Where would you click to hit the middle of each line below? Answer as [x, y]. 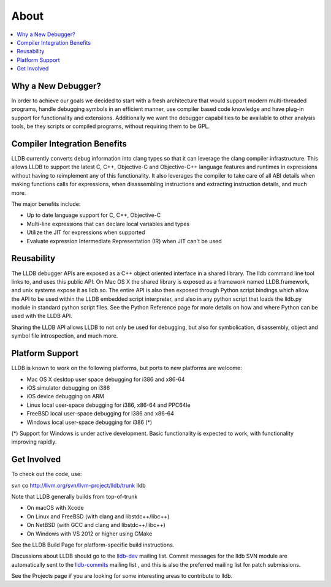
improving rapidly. [34, 442]
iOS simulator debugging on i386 [68, 388]
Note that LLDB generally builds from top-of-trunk [74, 496]
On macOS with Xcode [55, 508]
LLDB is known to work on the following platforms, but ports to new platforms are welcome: [127, 368]
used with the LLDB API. [42, 316]
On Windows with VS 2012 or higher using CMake [89, 534]
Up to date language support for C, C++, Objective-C [94, 215]
